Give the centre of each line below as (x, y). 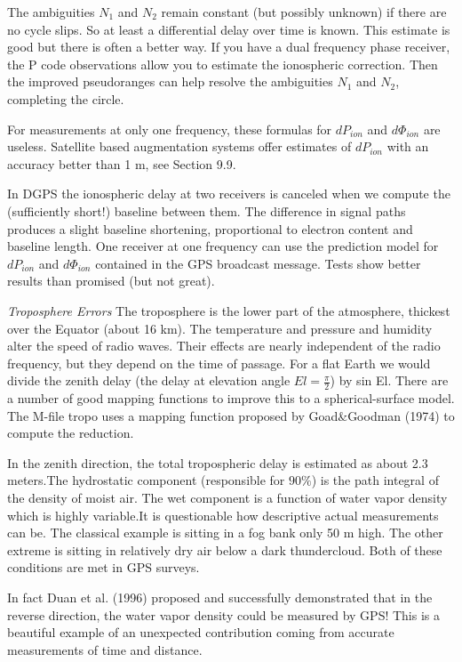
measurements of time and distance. (105, 649)
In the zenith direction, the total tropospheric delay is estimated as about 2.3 (218, 462)
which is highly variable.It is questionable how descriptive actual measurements (223, 515)
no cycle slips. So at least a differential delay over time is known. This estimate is (229, 29)
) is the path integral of (375, 480)
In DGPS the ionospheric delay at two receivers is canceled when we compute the (229, 194)
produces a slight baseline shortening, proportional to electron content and (210, 228)
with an (408, 146)
